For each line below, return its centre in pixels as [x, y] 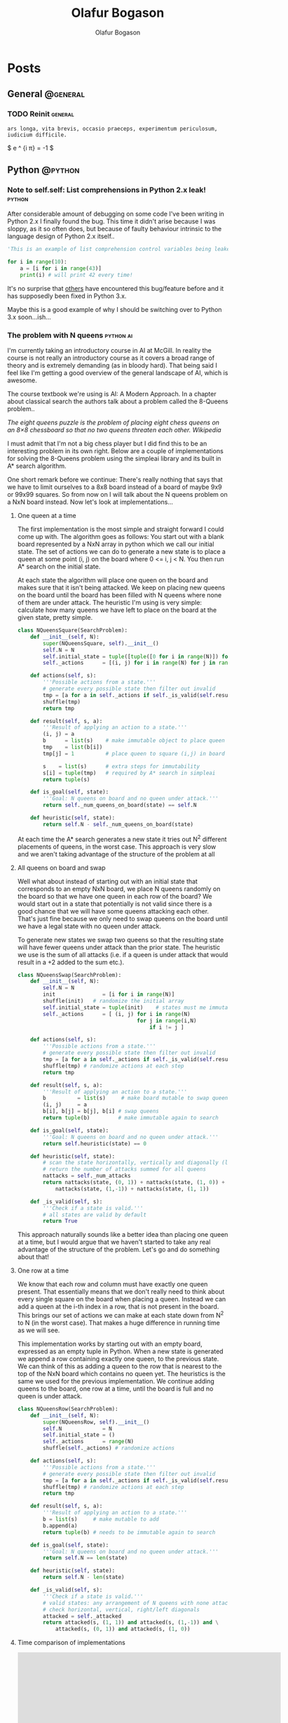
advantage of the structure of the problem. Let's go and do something [118, 1249]
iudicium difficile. [37, 135]
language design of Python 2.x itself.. [61, 236]
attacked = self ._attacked [82, 1616]
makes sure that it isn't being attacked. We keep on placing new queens [121, 587]
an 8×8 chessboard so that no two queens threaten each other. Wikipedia [115, 430]
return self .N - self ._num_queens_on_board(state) [118, 824]
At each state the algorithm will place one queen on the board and [112, 580]
